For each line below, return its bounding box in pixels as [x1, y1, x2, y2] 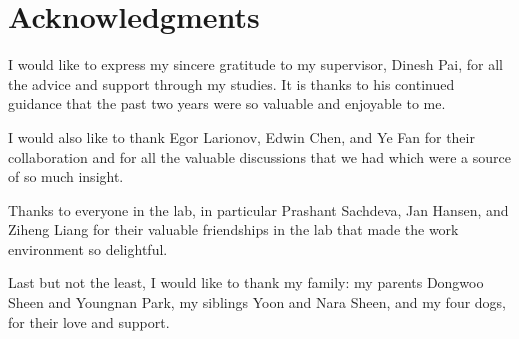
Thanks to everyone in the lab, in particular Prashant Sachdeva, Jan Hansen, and [8, 199, 509, 220]
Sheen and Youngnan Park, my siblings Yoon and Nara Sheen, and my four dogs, [8, 292, 507, 313]
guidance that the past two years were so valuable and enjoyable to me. [8, 93, 446, 114]
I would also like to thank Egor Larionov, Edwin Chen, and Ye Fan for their [8, 126, 475, 147]
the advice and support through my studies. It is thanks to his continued [8, 73, 455, 94]
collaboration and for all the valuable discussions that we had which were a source [8, 146, 511, 167]
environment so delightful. [8, 238, 168, 259]
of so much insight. [8, 166, 124, 187]
